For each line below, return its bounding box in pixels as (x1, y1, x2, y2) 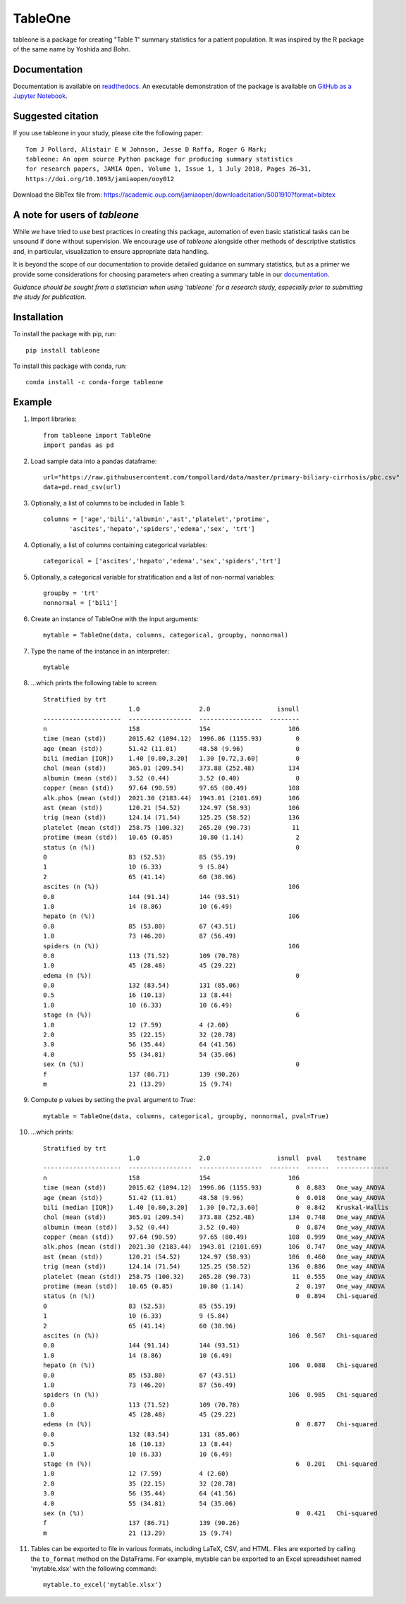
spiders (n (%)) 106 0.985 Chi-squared (43, 1391, 378, 1399)
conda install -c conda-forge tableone (25, 378, 164, 386)
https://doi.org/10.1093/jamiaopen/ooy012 (25, 175, 175, 183)
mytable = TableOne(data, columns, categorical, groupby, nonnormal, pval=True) (43, 1112, 330, 1120)
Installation (13, 311, 63, 324)
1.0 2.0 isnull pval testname (128, 1153, 367, 1162)
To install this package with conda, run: (13, 362, 127, 370)
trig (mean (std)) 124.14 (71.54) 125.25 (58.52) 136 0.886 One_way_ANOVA (43, 1263, 386, 1271)
